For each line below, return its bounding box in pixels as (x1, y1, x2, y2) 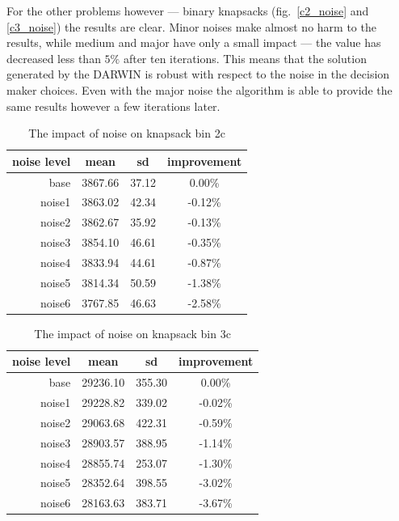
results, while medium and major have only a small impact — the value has (6, 34, 381, 51)
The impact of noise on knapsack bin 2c (28, 125, 225, 142)
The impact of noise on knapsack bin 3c (34, 324, 231, 341)
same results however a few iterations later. (6, 97, 220, 114)
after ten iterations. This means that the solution (123, 49, 367, 66)
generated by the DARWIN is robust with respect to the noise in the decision (6, 66, 390, 83)
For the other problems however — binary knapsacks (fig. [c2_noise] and (6, 2, 369, 19)
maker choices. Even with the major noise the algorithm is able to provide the (6, 81, 393, 98)
